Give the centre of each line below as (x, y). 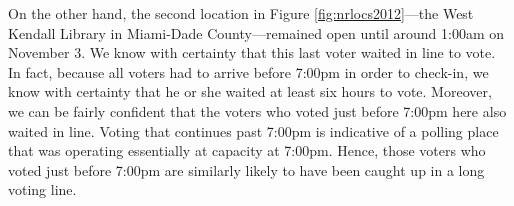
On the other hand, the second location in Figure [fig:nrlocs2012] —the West (241, 13)
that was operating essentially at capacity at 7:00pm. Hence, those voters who (247, 150)
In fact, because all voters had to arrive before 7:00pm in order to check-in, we (248, 71)
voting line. (42, 189)
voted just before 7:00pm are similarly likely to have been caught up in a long (246, 169)
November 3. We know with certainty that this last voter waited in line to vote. (252, 52)
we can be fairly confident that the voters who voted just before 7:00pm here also (257, 110)
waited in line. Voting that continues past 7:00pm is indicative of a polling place (253, 130)
